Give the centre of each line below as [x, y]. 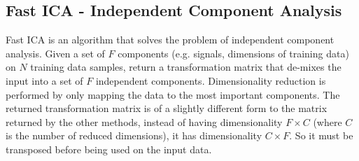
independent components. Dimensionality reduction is [211, 80]
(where [328, 121]
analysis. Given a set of [55, 53]
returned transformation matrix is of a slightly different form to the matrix [167, 108]
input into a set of [44, 80]
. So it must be [321, 135]
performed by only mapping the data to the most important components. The [173, 94]
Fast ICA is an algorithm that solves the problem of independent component [170, 40]
